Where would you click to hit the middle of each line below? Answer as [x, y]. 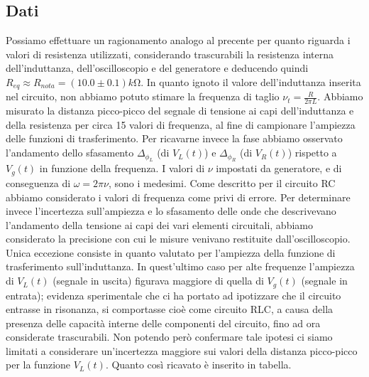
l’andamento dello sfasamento [70, 153]
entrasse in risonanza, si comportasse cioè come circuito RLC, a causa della [170, 309]
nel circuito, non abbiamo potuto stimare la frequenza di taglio [143, 96]
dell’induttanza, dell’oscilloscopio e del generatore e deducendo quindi [157, 68]
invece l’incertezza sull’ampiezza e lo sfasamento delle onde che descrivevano [171, 211]
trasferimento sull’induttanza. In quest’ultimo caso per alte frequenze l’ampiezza [180, 266]
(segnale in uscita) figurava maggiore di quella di [158, 281]
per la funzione [38, 365]
